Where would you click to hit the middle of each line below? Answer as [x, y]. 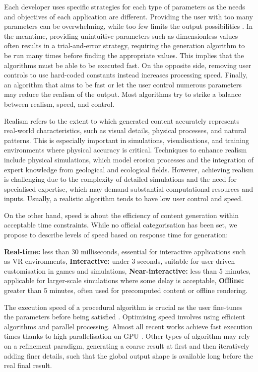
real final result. [28, 365]
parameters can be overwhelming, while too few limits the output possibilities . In [129, 26]
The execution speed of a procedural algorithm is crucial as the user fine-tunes [123, 307]
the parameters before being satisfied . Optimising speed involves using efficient [125, 317]
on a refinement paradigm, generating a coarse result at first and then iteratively [127, 346]
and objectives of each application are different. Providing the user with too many [129, 16]
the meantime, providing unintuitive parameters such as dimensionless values [121, 36]
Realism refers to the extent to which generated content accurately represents [122, 120]
